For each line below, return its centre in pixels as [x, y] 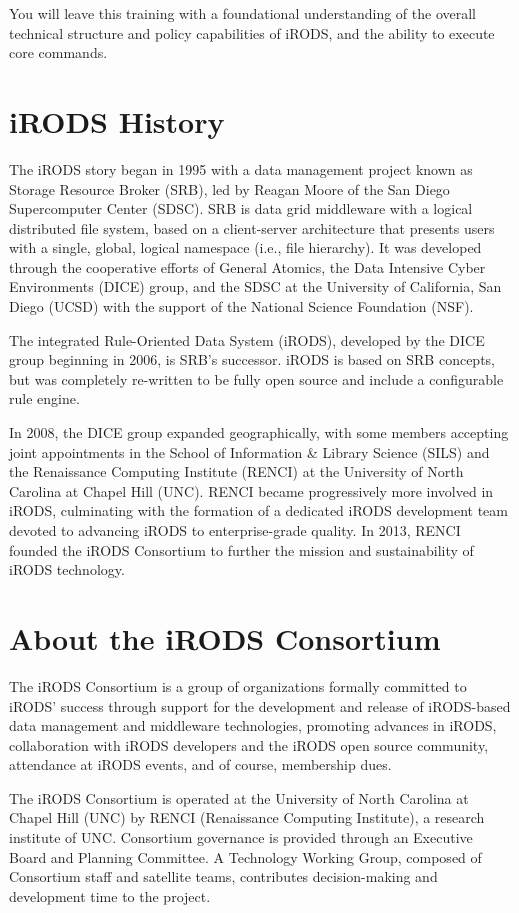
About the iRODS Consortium [225, 637]
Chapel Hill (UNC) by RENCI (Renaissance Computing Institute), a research [247, 817]
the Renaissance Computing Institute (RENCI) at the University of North [236, 471]
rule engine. [44, 398]
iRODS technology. [67, 569]
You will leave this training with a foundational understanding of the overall [243, 13]
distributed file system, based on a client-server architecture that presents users [252, 227]
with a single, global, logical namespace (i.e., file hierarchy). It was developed [245, 247]
